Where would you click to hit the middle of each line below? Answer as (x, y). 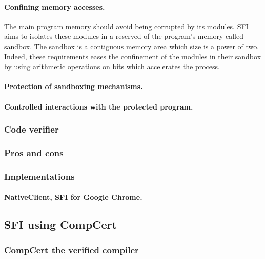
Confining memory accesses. (55, 6)
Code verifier (32, 129)
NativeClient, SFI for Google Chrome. (73, 197)
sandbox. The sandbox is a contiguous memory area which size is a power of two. (132, 46)
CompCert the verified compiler (72, 250)
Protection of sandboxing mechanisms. (74, 86)
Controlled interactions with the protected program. (99, 106)
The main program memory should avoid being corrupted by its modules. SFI (126, 26)
